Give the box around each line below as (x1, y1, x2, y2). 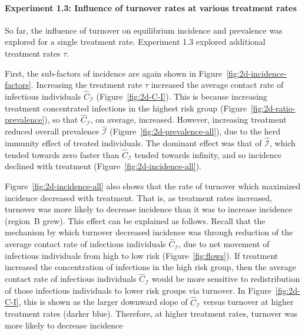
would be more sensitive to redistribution (151, 272, 300, 285)
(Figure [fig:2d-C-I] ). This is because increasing (96, 90, 267, 102)
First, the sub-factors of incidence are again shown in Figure (5, 67, 223, 79)
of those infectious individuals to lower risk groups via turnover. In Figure (5, 284, 271, 296)
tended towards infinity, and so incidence (134, 148, 282, 160)
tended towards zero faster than (5, 148, 120, 160)
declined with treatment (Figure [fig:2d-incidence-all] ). (5, 160, 201, 172)
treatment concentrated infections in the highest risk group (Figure (5, 101, 247, 114)
